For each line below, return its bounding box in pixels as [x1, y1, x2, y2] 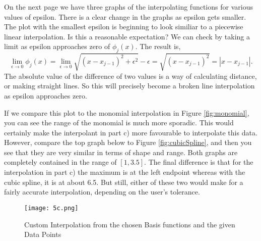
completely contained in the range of [4, 157, 117, 167]
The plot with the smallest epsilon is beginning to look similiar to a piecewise [4, 21, 243, 32]
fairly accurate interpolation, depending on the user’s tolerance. [4, 186, 200, 197]
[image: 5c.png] [24, 204, 79, 212]
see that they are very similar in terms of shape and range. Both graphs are [4, 147, 238, 157]
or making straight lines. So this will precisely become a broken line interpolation [4, 80, 255, 91]
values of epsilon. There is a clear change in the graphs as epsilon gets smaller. [4, 11, 246, 22]
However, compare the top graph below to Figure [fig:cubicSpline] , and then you [4, 137, 252, 148]
